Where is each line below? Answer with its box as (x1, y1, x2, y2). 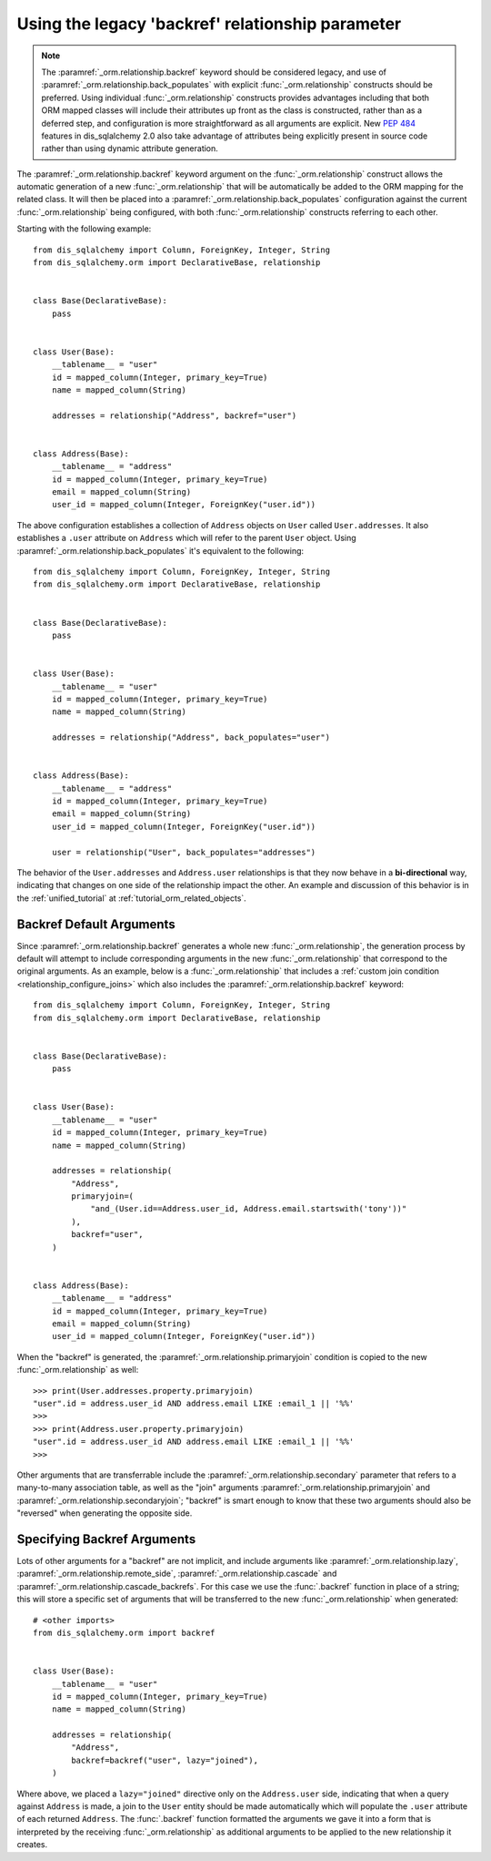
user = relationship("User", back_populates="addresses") (51, 847, 316, 857)
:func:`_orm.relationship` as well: (16, 1365, 139, 1375)
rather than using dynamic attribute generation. (41, 143, 218, 154)
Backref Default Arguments (16, 916, 176, 932)
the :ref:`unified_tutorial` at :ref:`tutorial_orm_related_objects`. (16, 893, 247, 904)
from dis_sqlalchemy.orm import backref (33, 1627, 215, 1638)
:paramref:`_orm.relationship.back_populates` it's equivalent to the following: (16, 545, 305, 556)
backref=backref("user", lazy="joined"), (71, 1754, 259, 1765)
